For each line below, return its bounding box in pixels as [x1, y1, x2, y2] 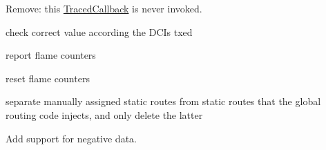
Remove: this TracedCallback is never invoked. [6, 1, 202, 15]
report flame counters [6, 48, 96, 62]
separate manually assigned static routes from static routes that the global [6, 94, 321, 109]
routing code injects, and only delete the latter [6, 107, 203, 122]
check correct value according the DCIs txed [6, 24, 193, 39]
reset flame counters [6, 71, 90, 85]
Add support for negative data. [6, 131, 137, 145]
